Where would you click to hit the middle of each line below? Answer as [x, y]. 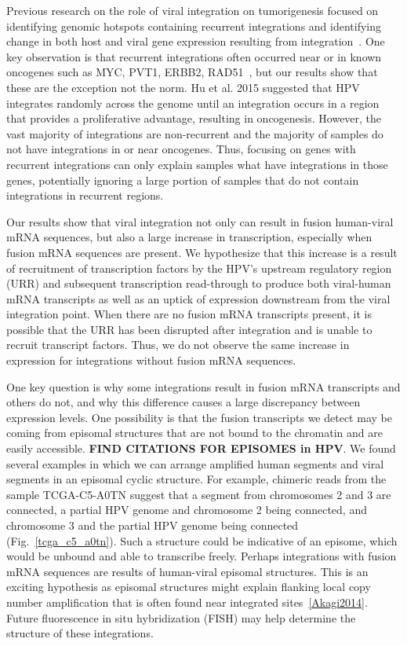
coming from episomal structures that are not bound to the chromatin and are [194, 433]
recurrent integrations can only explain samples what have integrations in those [197, 164]
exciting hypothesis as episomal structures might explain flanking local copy [189, 587]
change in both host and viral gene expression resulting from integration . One [196, 41]
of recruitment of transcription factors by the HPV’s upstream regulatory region [199, 268]
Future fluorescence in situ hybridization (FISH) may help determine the [181, 617]
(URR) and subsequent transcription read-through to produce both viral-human [199, 283]
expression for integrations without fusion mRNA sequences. [151, 360]
